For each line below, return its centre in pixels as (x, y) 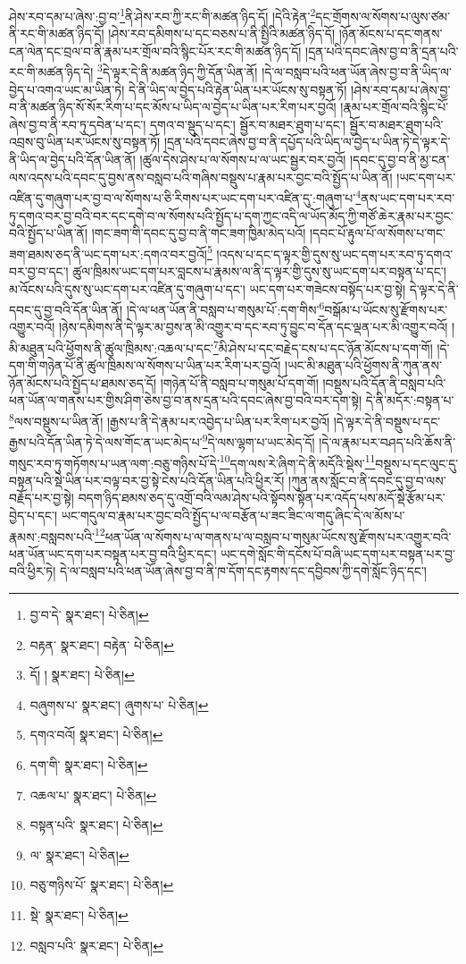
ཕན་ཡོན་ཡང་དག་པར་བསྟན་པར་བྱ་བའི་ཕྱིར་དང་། (113, 553)
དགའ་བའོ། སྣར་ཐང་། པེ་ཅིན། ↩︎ (96, 735)
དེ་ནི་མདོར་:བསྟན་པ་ (410, 400)
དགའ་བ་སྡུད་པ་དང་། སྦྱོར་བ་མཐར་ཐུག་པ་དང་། (247, 124)
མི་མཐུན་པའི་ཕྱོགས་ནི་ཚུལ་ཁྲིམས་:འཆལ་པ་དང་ (111, 347)
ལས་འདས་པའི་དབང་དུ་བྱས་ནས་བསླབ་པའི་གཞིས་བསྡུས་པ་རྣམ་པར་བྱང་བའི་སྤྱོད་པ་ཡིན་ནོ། (201, 177)
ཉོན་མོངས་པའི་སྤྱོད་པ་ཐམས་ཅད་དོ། (83, 382)
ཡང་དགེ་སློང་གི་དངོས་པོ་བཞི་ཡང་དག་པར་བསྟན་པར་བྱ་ (338, 553)
